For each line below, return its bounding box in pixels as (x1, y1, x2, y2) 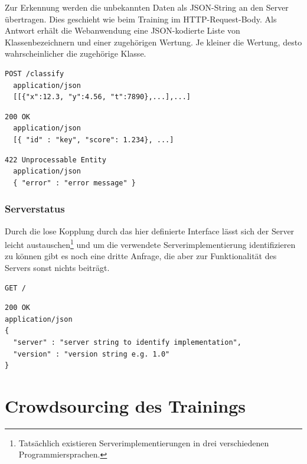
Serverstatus (5, 201, 65, 216)
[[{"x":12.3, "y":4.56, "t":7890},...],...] (13, 93, 191, 102)
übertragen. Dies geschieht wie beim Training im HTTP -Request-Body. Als (5, 12, 277, 25)
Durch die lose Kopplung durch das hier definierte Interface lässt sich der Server (5, 224, 295, 237)
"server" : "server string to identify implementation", (13, 338, 241, 347)
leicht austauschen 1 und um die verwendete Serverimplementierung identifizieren (5, 237, 296, 250)
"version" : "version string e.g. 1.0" (13, 349, 170, 358)
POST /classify (5, 69, 64, 78)
